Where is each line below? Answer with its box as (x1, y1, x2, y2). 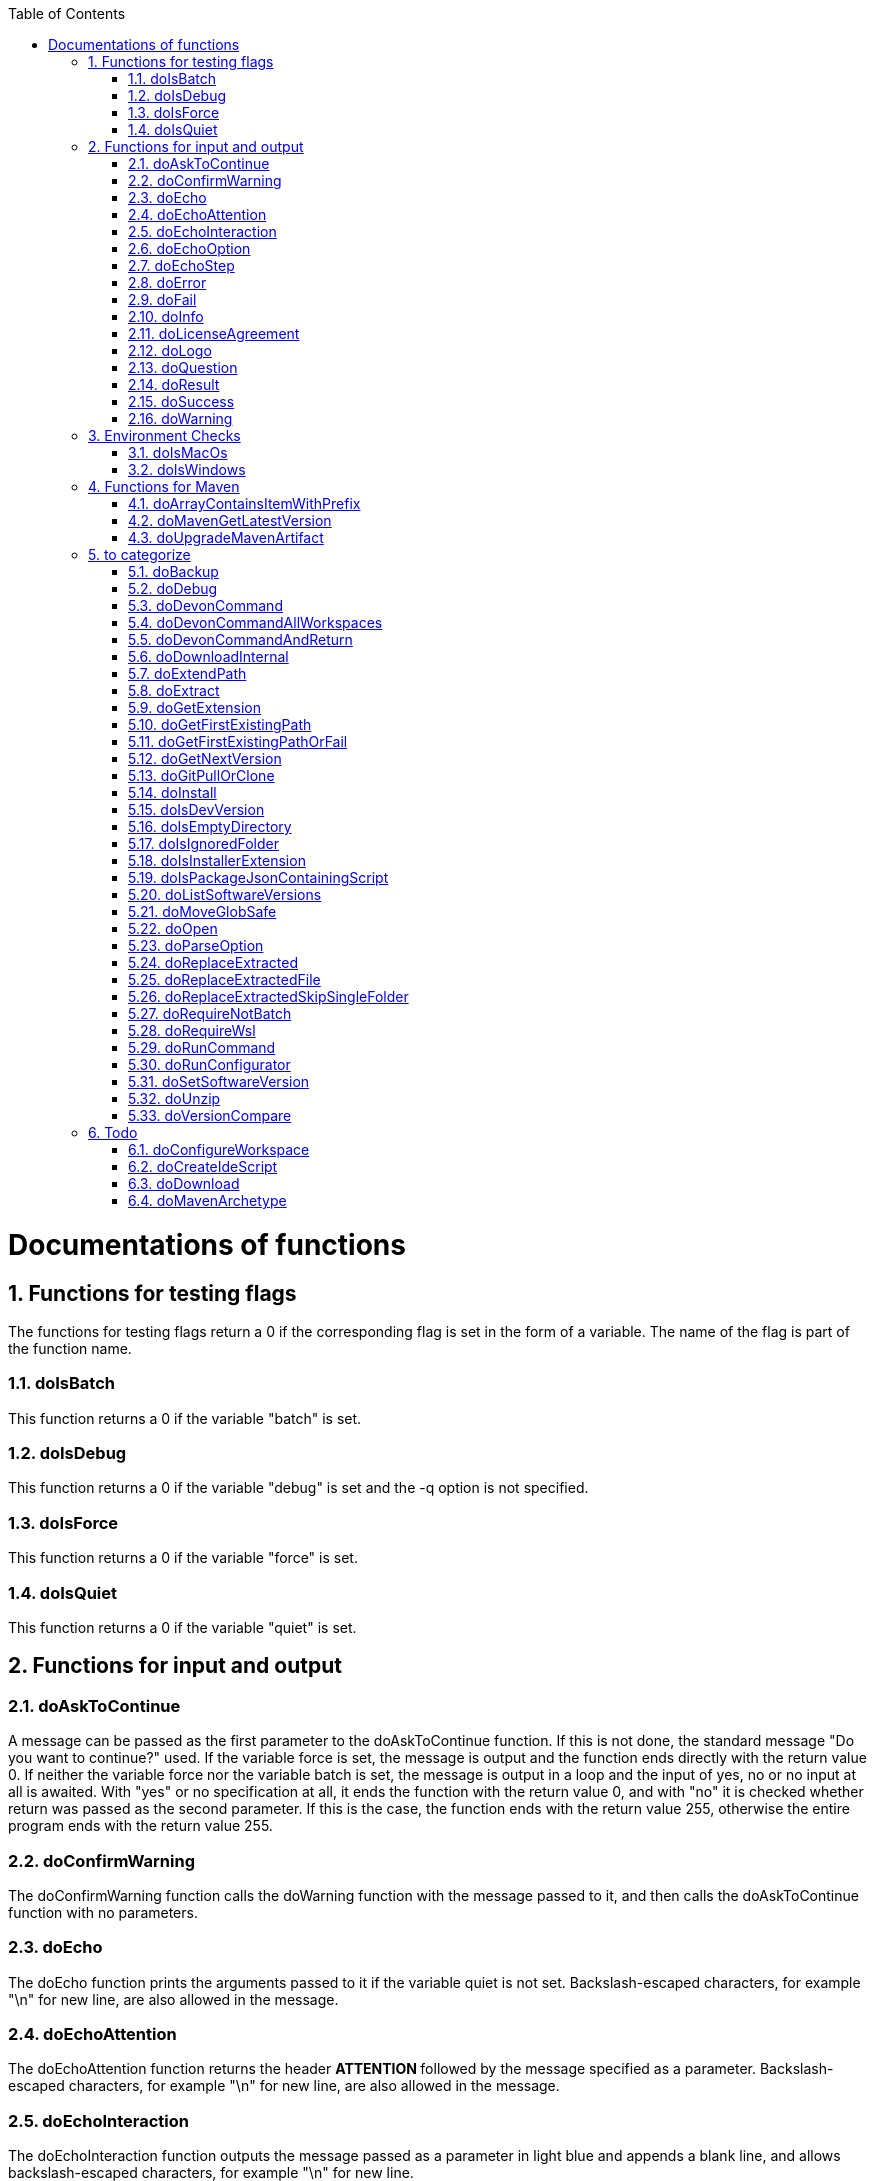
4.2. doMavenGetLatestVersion (128, 512, 332, 529)
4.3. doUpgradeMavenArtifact (128, 529, 324, 546)
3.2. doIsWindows (128, 461, 246, 478)
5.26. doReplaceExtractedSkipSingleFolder (128, 988, 409, 1005)
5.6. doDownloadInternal (128, 648, 289, 665)
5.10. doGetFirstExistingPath (128, 716, 312, 733)
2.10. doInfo (128, 308, 204, 325)
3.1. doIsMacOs (128, 444, 228, 461)
